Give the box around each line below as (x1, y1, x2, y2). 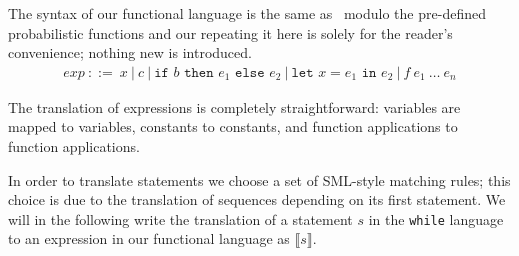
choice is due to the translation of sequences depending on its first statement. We (8, 189, 506, 210)
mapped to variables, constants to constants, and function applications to (8, 116, 458, 137)
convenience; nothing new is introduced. (8, 42, 252, 63)
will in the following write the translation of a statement (8, 208, 353, 229)
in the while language (368, 208, 504, 229)
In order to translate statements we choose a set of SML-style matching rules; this (8, 169, 511, 190)
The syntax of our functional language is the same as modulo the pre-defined (8, 3, 486, 23)
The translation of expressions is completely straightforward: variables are (8, 96, 461, 117)
